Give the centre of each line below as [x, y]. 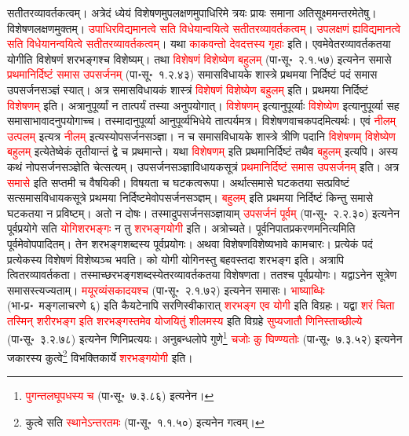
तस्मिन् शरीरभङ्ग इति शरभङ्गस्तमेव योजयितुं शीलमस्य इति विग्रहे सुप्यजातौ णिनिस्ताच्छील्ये [185, 320]
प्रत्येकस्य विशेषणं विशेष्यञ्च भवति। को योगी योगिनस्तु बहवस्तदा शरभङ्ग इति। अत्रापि [176, 259]
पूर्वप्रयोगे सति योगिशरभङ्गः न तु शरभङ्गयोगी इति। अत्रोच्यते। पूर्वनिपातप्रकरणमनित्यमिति [181, 228]
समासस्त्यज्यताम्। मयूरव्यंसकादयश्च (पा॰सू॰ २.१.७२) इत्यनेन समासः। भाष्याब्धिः [166, 289]
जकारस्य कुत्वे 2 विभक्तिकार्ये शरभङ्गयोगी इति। [100, 356]
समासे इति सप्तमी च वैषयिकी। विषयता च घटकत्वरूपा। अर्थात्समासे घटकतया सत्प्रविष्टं [179, 182]
